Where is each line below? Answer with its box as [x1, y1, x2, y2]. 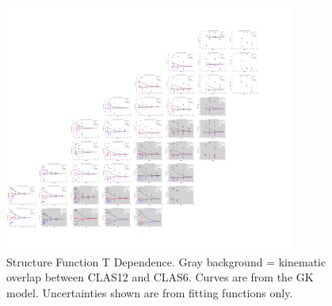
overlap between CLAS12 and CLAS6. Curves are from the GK [6, 269, 314, 285]
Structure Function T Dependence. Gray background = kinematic [6, 253, 326, 270]
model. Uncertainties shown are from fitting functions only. [6, 285, 293, 301]
